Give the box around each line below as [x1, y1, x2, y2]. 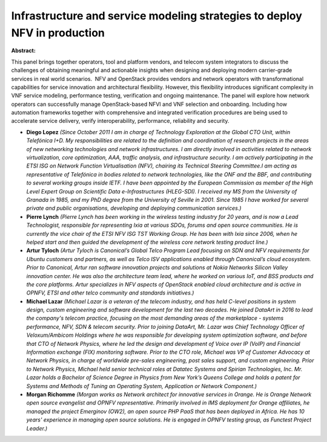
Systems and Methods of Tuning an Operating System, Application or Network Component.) [26, 382, 257, 389]
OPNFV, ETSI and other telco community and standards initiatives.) [26, 289, 194, 296]
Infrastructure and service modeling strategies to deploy [11, 9, 303, 22]
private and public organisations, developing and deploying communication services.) [26, 204, 242, 212]
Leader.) [26, 424, 48, 432]
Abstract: [11, 47, 36, 54]
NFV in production [11, 26, 105, 39]
